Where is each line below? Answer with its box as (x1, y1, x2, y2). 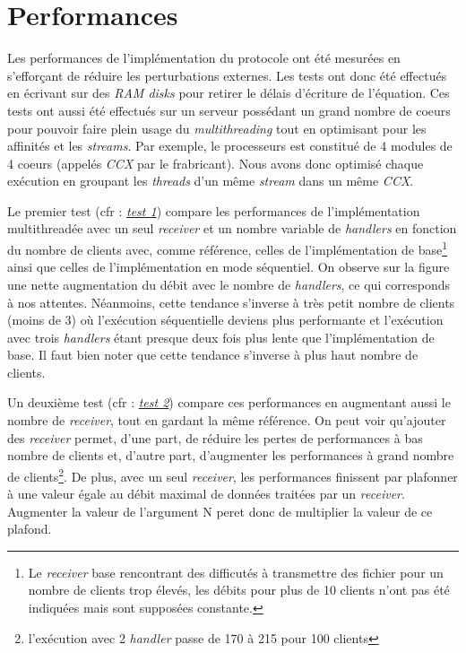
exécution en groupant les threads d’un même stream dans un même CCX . (7, 171, 414, 190)
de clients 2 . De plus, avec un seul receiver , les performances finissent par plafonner (7, 464, 458, 485)
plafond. (7, 519, 52, 538)
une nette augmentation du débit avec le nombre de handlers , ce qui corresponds (7, 274, 451, 293)
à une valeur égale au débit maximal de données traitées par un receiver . (7, 484, 405, 503)
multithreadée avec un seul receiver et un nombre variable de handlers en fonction (7, 219, 457, 238)
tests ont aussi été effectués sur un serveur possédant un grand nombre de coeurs (7, 100, 451, 119)
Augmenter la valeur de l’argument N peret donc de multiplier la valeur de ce (7, 501, 433, 520)
